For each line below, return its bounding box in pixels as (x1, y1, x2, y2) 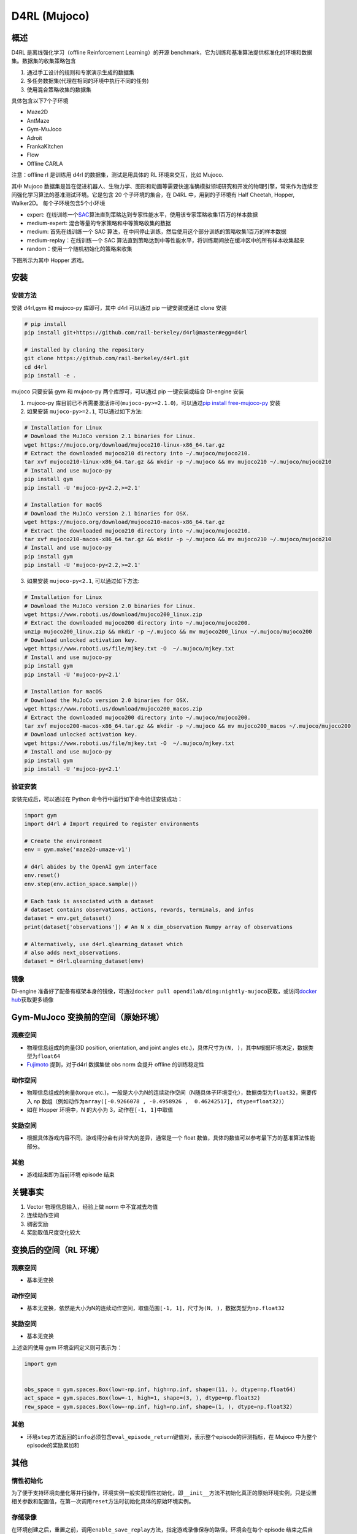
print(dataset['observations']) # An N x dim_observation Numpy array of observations (24, 923, 293, 930)
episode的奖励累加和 (26, 1441, 80, 1449)
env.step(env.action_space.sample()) (24, 881, 138, 887)
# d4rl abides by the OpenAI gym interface (24, 863, 158, 870)
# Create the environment (24, 838, 102, 844)
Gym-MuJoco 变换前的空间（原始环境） (11, 1012, 164, 1023)
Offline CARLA (26, 160, 63, 167)
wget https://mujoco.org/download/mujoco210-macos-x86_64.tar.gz (24, 518, 225, 526)
